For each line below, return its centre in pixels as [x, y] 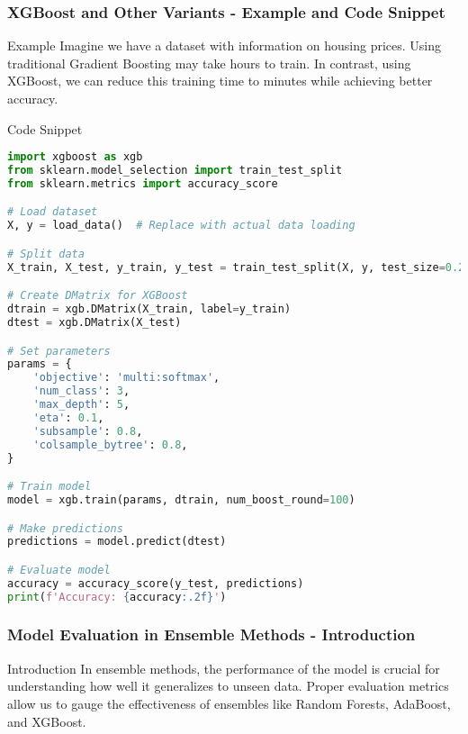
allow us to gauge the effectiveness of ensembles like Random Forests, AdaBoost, [229, 703]
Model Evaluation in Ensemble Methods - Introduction [211, 634]
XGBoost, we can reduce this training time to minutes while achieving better [220, 81]
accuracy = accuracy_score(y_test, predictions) [156, 583]
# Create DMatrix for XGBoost [98, 296]
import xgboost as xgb [75, 157]
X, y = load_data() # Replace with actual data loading [181, 226]
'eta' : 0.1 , [68, 417]
